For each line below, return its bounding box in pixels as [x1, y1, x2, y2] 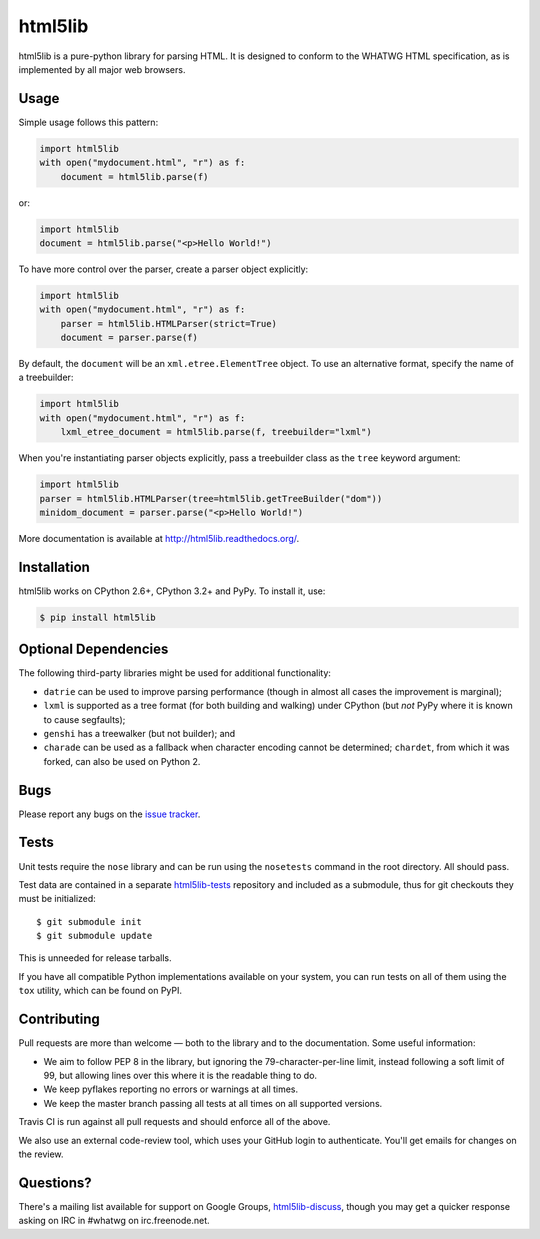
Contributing [18, 1011, 100, 1028]
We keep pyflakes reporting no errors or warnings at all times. [43, 1083, 299, 1095]
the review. [18, 1148, 64, 1160]
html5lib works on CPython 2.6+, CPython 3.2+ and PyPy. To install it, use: [18, 585, 326, 597]
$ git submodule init [36, 916, 142, 927]
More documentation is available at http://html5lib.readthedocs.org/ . [18, 532, 300, 544]
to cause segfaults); [43, 713, 126, 725]
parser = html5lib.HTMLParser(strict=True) [60, 318, 277, 329]
